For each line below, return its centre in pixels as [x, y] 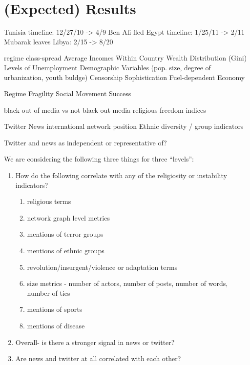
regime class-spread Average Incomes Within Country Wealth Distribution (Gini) [125, 58]
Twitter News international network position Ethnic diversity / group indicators [124, 126]
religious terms [49, 201]
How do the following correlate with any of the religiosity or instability [121, 175]
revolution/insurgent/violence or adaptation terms [102, 267]
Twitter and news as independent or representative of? [85, 142]
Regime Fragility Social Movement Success [68, 93]
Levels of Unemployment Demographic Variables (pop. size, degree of [107, 67]
